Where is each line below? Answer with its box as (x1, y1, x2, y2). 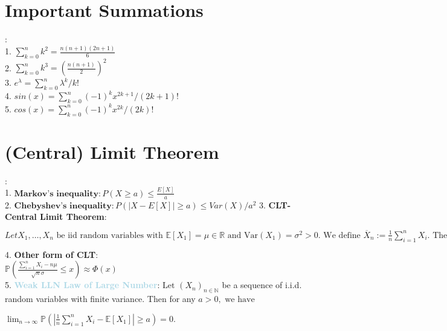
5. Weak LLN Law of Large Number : (5, 278, 160, 291)
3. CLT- (259, 198, 291, 211)
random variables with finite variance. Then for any (5, 292, 196, 305)
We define (323, 231, 361, 240)
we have (225, 295, 255, 304)
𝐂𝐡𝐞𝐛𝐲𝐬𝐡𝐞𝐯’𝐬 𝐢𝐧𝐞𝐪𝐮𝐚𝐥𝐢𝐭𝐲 (14, 201, 112, 210)
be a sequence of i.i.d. (222, 278, 302, 291)
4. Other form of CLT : (5, 248, 98, 260)
